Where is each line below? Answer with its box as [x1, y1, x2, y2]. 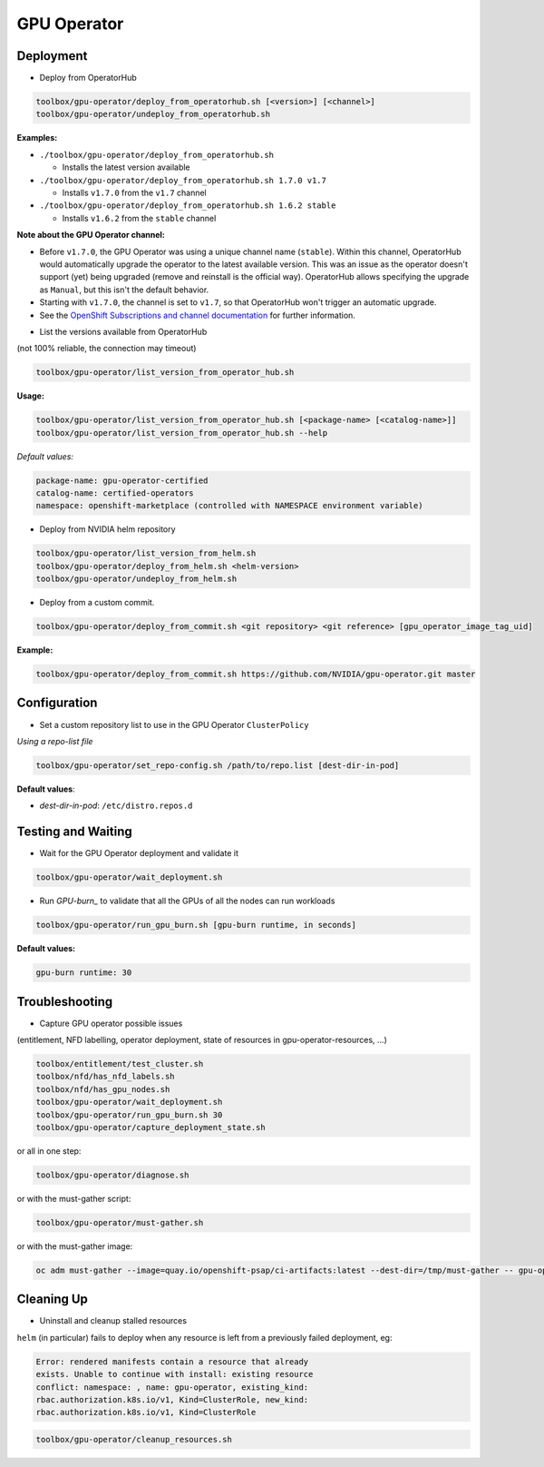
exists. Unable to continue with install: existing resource [35, 1369, 314, 1380]
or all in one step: [16, 1145, 82, 1157]
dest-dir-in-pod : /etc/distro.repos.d [39, 800, 193, 812]
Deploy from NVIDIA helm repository [39, 524, 176, 535]
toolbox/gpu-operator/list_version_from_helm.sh [35, 548, 257, 558]
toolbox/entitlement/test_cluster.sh [35, 1058, 204, 1069]
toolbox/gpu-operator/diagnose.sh [35, 1169, 189, 1180]
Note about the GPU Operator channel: [16, 230, 165, 241]
